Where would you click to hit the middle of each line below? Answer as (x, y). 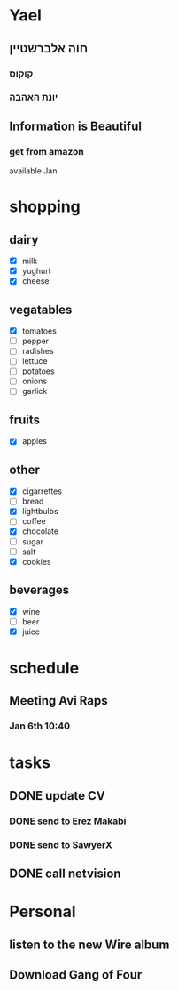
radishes (38, 351)
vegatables (41, 309)
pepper (35, 341)
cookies (36, 561)
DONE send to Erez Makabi (68, 821)
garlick (35, 391)
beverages (39, 590)
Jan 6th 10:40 (40, 726)
